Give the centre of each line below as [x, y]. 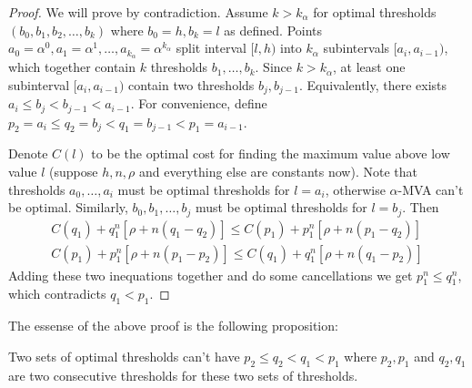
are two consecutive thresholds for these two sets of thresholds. [183, 375]
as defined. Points [273, 30]
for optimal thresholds [375, 12]
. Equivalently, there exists [373, 84]
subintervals [357, 48]
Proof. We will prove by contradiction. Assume [138, 12]
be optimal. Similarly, [68, 207]
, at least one [369, 67]
